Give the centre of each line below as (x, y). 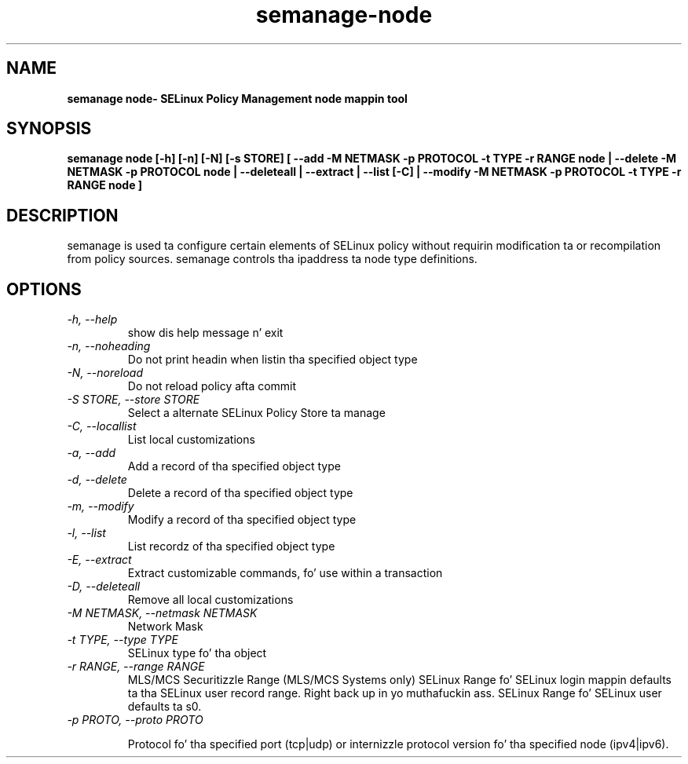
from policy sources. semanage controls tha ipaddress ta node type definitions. (272, 259)
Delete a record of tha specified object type (240, 493)
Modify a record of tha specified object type (242, 520)
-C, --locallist (102, 426)
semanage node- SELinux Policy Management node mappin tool (237, 98)
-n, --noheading (109, 346)
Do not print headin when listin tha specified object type (273, 360)
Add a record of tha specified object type (234, 466)
